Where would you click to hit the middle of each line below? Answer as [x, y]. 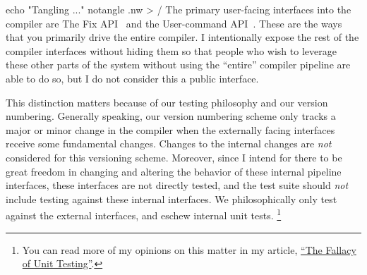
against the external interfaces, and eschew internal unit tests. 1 [144, 214]
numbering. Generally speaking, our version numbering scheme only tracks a [171, 116]
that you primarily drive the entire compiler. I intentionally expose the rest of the [182, 37]
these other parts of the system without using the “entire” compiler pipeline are [178, 65]
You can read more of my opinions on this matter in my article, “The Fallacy [189, 249]
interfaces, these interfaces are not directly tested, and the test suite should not [177, 185]
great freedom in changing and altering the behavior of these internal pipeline [174, 171]
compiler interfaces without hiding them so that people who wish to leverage [171, 50]
